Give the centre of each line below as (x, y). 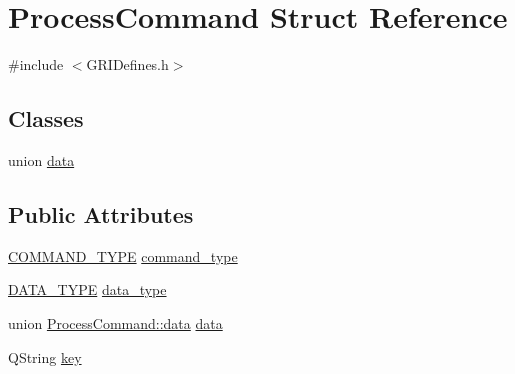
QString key (45, 356)
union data (41, 159)
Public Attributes (101, 213)
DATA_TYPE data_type (87, 289)
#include (36, 64)
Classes (46, 118)
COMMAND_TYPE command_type (123, 255)
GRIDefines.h (127, 64)
